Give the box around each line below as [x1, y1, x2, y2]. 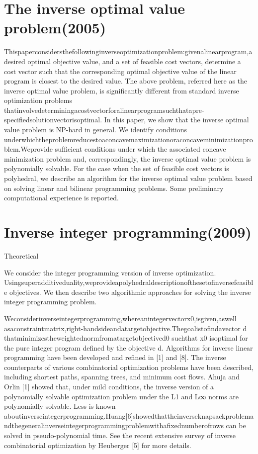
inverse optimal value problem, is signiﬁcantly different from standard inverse [4, 85, 239, 95]
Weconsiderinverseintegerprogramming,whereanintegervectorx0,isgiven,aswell [4, 313, 237, 323]
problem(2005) [4, 17, 106, 38]
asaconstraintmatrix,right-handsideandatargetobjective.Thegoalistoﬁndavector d [4, 323, 247, 333]
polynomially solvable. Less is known [4, 401, 116, 411]
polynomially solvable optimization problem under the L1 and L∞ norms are [4, 391, 239, 401]
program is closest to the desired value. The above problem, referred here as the [4, 76, 248, 86]
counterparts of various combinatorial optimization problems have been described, [4, 362, 254, 372]
